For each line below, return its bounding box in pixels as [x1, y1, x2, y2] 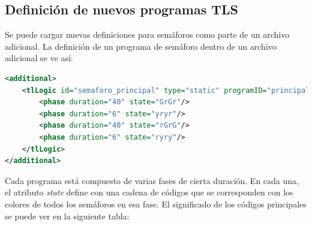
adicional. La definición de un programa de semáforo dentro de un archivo [5, 40, 277, 52]
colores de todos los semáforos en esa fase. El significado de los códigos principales [5, 197, 307, 210]
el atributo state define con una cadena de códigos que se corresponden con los [5, 186, 293, 198]
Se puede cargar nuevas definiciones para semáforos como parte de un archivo [5, 28, 290, 41]
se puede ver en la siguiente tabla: [5, 209, 130, 222]
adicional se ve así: [5, 52, 73, 64]
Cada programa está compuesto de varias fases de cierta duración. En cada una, [5, 174, 299, 186]
